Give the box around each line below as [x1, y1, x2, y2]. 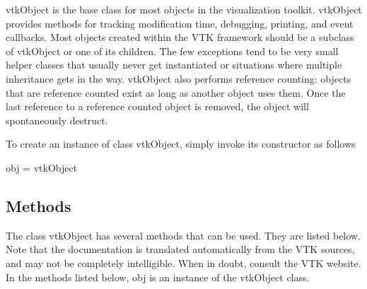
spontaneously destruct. [6, 112, 108, 127]
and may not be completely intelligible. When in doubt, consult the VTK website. [6, 255, 361, 270]
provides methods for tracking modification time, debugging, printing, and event [6, 16, 354, 30]
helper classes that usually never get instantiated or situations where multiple [6, 57, 342, 72]
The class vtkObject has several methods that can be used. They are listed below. [6, 228, 361, 242]
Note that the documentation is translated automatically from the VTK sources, [6, 242, 355, 256]
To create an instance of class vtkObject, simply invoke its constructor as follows [6, 136, 356, 151]
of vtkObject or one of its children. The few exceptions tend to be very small [6, 43, 339, 58]
